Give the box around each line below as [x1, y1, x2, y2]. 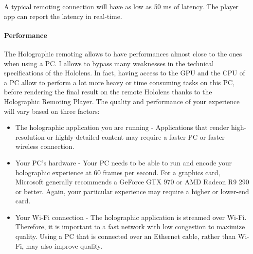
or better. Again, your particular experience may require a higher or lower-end [15, 186, 249, 196]
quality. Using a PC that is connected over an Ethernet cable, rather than [15, 231, 236, 241]
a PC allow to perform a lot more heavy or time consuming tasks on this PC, [4, 77, 235, 87]
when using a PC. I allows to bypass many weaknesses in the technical [4, 58, 214, 68]
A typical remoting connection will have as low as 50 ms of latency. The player [4, 1, 239, 11]
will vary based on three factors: [4, 106, 100, 116]
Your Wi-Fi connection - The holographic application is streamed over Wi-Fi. [15, 212, 247, 222]
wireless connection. [15, 141, 74, 151]
